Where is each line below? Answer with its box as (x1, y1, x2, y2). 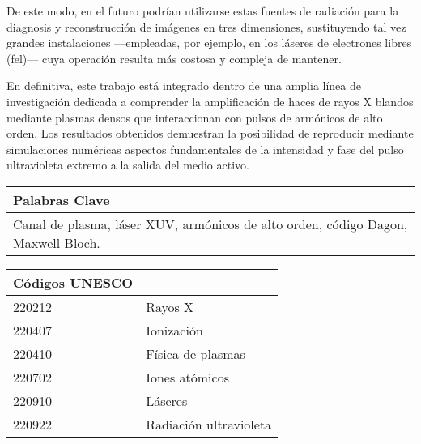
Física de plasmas (146, 344, 245, 363)
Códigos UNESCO (13, 272, 134, 292)
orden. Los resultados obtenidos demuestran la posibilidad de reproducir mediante (6, 125, 414, 142)
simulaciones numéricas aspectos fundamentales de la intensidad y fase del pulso (6, 140, 404, 157)
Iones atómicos (146, 367, 229, 386)
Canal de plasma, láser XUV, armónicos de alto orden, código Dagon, (13, 214, 408, 233)
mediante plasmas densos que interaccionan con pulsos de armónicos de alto (6, 109, 383, 126)
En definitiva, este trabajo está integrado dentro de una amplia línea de (6, 77, 361, 94)
